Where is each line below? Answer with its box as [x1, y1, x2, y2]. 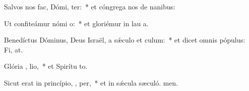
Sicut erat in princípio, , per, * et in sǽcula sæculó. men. [4, 77, 178, 88]
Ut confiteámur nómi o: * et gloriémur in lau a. [4, 18, 149, 28]
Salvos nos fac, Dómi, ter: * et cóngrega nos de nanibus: [4, 1, 176, 11]
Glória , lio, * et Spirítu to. [4, 61, 88, 71]
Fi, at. [4, 44, 23, 54]
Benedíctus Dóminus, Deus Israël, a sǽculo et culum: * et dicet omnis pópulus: [4, 35, 246, 45]
